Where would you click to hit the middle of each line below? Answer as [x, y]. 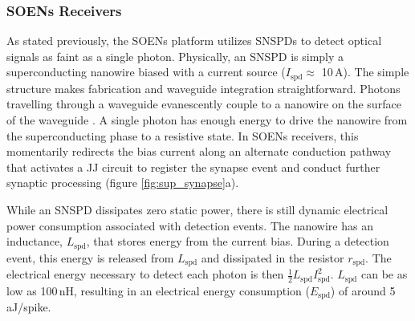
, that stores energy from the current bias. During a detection [238, 241]
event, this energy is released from [90, 257]
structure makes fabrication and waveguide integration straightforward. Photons [203, 88]
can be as [384, 274]
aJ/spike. [29, 307]
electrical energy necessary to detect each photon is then [145, 274]
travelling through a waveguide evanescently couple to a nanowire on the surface [204, 104]
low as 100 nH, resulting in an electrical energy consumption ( [158, 290]
